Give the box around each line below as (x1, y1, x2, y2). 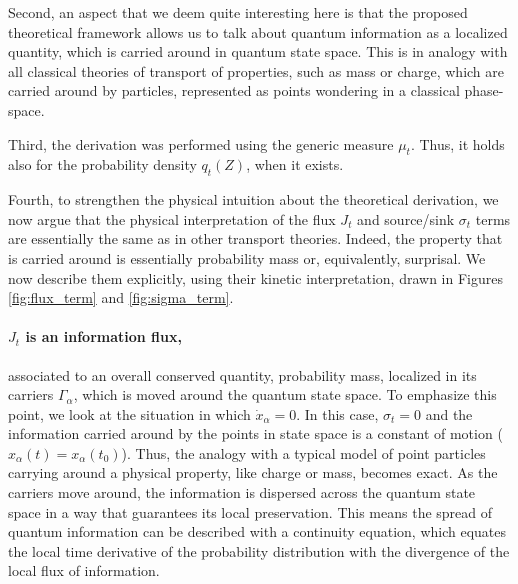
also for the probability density (8, 154, 197, 175)
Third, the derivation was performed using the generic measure (8, 133, 394, 154)
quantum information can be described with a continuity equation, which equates (8, 521, 507, 542)
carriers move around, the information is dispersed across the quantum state (8, 482, 476, 503)
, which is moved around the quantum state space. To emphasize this (73, 384, 497, 405)
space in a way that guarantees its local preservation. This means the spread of (8, 501, 493, 522)
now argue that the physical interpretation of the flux (8, 208, 336, 229)
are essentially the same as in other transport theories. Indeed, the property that (8, 228, 503, 249)
